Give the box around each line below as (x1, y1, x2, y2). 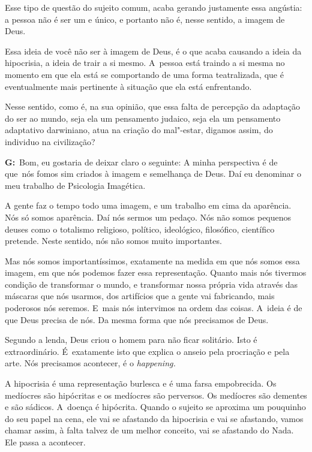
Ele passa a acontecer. (5, 436, 86, 448)
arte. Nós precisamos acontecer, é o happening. (5, 357, 176, 369)
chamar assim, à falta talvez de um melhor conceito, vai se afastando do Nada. (5, 424, 294, 436)
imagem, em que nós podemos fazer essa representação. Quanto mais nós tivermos (5, 266, 307, 279)
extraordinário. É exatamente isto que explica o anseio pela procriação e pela (5, 345, 290, 357)
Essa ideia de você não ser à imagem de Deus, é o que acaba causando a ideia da (5, 44, 302, 57)
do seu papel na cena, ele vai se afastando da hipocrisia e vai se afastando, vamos (5, 412, 304, 424)
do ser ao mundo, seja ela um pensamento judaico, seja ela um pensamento (5, 112, 281, 124)
